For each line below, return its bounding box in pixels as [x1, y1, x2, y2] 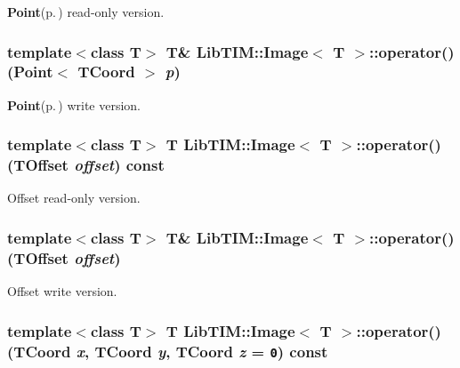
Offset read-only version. [7, 188, 141, 207]
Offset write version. [7, 282, 117, 300]
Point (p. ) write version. [7, 95, 141, 114]
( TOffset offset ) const [7, 154, 165, 176]
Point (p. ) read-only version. [7, 3, 165, 20]
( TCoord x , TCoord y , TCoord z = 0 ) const [7, 340, 328, 362]
